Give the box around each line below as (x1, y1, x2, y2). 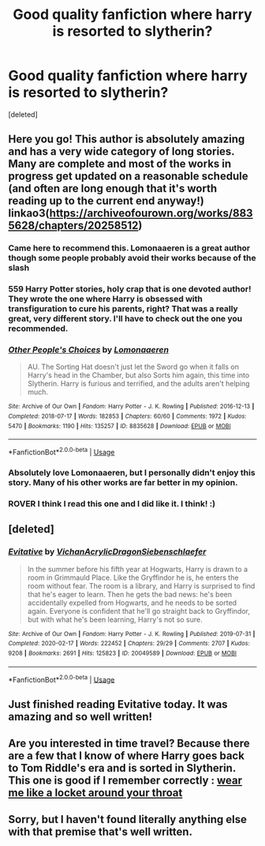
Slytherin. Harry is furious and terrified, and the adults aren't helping (27, 379, 250, 389)
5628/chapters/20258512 (8, 219, 139, 232)
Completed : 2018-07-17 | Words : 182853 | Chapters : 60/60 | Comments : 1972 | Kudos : (8, 412, 247, 420)
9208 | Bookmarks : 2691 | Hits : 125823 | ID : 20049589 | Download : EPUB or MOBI (8, 649, 237, 657)
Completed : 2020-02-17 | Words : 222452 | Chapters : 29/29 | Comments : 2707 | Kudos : (8, 640, 250, 648)
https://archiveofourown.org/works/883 (49, 207, 254, 220)
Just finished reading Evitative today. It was (8, 697, 228, 711)
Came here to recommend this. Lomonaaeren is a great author (8, 243, 251, 254)
